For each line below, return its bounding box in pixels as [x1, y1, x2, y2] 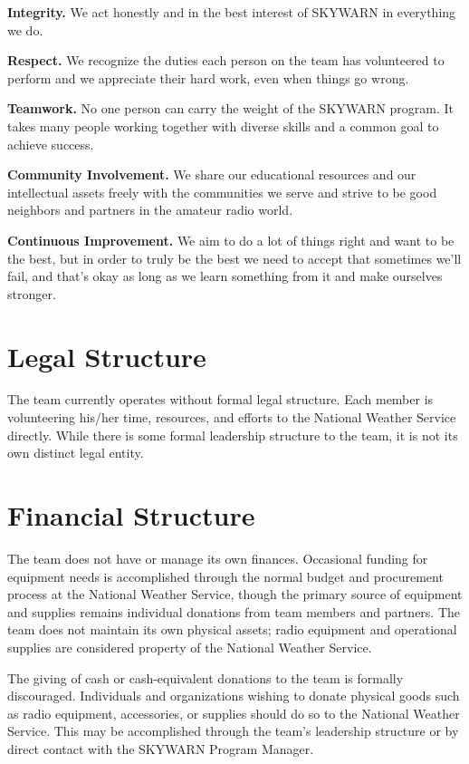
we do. [7, 20, 43, 39]
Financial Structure [7, 497, 255, 533]
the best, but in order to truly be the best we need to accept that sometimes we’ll [7, 248, 462, 267]
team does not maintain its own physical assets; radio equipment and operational [7, 620, 457, 639]
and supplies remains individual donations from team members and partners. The [7, 602, 461, 621]
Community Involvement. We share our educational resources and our [7, 165, 416, 184]
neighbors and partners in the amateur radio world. [7, 200, 293, 219]
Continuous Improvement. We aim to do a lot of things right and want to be [7, 230, 455, 249]
